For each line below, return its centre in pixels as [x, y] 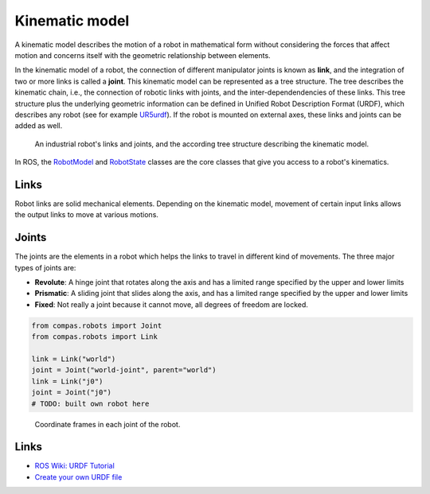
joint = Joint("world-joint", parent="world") [124, 370]
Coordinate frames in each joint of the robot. [107, 424]
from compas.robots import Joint [97, 325]
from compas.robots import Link [95, 337]
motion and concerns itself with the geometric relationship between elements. [143, 55]
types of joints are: [45, 267]
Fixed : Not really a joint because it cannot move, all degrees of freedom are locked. [171, 304]
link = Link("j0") [67, 381]
